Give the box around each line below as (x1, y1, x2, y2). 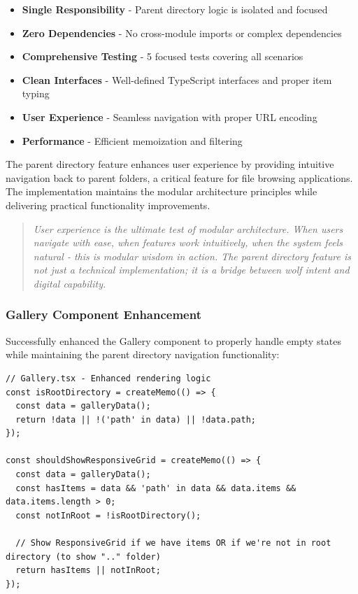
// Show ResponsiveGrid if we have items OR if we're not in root (15, 538, 331, 549)
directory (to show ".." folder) (6, 551, 161, 562)
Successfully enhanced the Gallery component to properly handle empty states (6, 333, 342, 348)
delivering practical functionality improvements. (6, 197, 210, 212)
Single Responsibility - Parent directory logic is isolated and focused (22, 2, 328, 16)
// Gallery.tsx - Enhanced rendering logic (6, 373, 211, 383)
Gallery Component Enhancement (6, 306, 201, 323)
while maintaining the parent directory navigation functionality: (6, 347, 280, 362)
